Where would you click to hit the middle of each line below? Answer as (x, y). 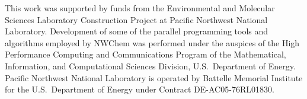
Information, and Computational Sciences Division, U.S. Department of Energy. (150, 66)
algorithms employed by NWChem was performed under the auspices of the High (152, 42)
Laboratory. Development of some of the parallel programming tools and (137, 31)
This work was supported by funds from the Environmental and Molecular (140, 8)
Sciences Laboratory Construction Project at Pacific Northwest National (136, 19)
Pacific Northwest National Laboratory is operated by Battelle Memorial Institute (154, 77)
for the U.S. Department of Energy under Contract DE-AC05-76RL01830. (140, 89)
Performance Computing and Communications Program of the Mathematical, (145, 54)
